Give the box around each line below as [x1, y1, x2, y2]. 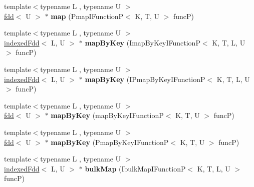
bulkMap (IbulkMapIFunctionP [85, 163, 186, 173]
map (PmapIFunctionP [51, 10, 124, 21]
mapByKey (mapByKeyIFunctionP [51, 110, 164, 120]
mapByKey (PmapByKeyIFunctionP [51, 136, 169, 147]
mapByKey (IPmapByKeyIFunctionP [85, 73, 205, 84]
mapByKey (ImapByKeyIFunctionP [85, 37, 200, 47]
